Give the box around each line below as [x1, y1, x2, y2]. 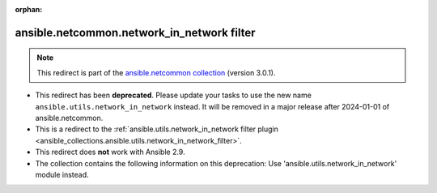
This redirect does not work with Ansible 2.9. [35, 147, 185, 157]
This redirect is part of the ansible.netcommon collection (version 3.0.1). [36, 67, 276, 77]
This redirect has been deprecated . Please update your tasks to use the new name [35, 90, 312, 101]
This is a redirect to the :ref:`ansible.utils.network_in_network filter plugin [35, 124, 279, 134]
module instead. [35, 169, 89, 179]
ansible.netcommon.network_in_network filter [15, 25, 256, 40]
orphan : [15, 5, 43, 14]
